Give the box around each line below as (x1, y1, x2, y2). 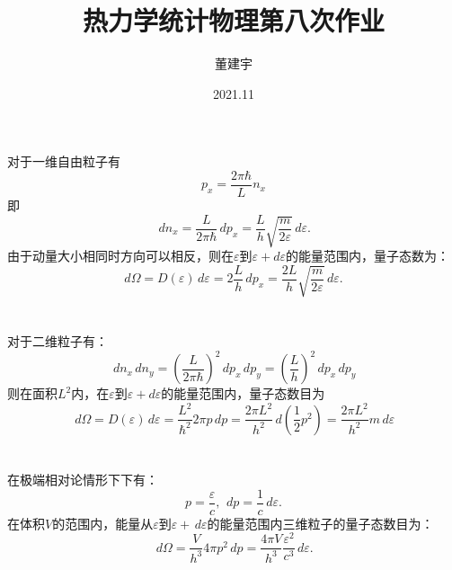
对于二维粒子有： (7, 332, 108, 351)
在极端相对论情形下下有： (7, 469, 158, 488)
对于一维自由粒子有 (7, 152, 120, 171)
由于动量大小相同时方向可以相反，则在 (7, 245, 234, 264)
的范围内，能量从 (52, 513, 154, 532)
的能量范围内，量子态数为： (286, 245, 449, 264)
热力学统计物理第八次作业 (82, 2, 385, 39)
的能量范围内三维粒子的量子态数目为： (207, 513, 434, 532)
